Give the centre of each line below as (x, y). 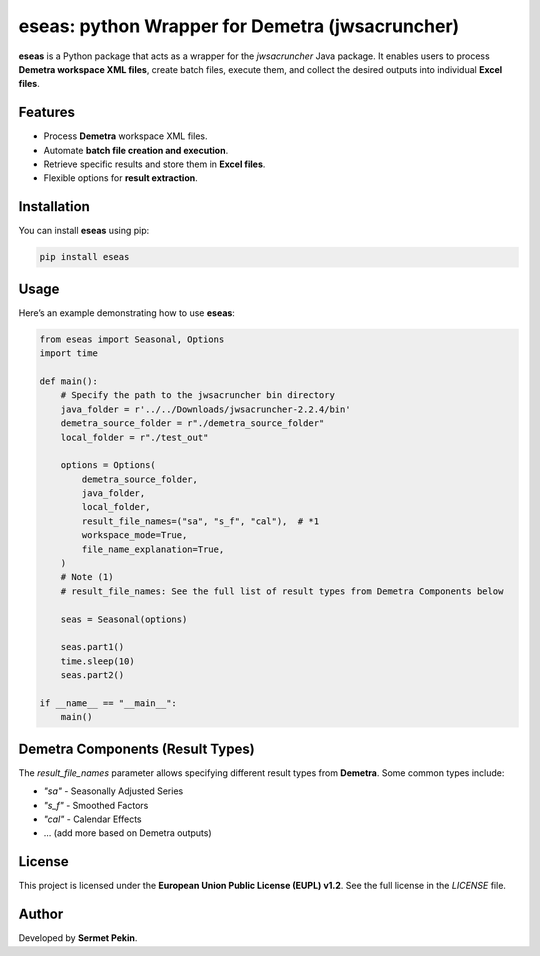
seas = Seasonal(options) (124, 619)
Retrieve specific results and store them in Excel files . (154, 164)
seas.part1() (92, 647)
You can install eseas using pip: (84, 231)
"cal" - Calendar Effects (92, 819)
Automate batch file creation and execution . (136, 150)
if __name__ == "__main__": (108, 703)
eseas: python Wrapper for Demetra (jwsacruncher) (239, 26)
